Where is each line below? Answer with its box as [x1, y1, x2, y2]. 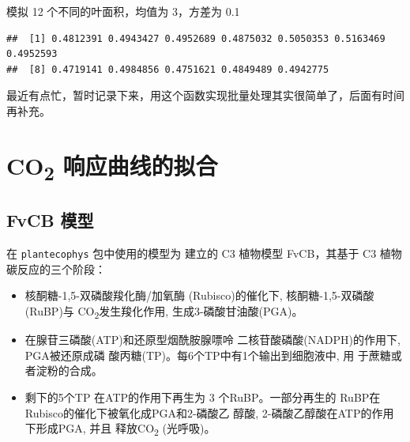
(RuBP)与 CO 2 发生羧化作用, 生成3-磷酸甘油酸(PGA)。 [24, 303, 303, 321]
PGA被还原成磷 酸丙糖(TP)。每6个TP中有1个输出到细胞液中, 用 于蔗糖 [24, 346, 391, 363]
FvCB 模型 [6, 208, 94, 232]
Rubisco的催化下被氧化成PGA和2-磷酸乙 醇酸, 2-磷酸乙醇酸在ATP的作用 [24, 404, 394, 421]
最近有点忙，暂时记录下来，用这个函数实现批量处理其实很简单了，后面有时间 [6, 87, 404, 104]
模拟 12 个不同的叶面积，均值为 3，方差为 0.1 [6, 3, 240, 19]
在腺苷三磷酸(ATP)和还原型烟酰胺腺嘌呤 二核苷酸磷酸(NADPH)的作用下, [24, 331, 401, 348]
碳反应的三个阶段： [6, 260, 106, 277]
